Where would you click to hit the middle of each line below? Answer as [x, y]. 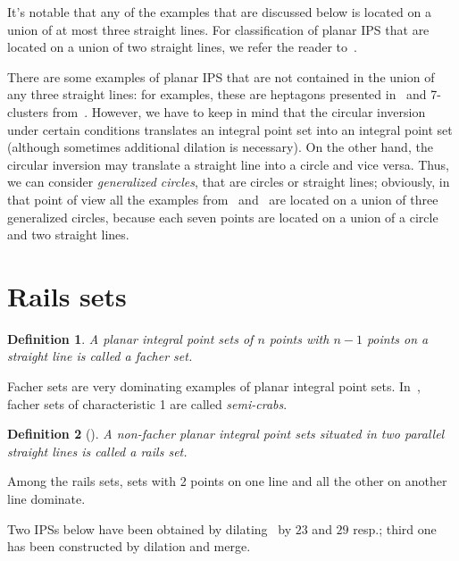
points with [299, 338]
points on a [397, 338]
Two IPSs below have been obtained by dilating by [150, 528]
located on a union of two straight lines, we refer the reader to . [182, 47]
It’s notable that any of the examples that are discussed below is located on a [219, 12]
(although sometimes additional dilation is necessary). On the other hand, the [220, 147]
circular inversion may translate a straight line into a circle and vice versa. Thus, [228, 164]
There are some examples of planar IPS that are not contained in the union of [221, 76]
